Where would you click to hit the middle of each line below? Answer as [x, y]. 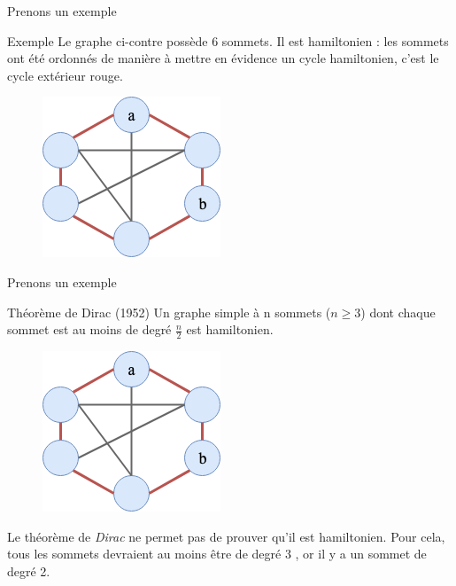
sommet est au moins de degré [89, 329]
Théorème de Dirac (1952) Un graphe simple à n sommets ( [169, 312]
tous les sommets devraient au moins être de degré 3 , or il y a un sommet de [217, 554]
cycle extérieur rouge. [65, 75]
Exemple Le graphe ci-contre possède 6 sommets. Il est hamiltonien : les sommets [228, 40]
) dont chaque [398, 312]
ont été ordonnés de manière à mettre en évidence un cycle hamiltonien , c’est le [223, 58]
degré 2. [29, 570]
